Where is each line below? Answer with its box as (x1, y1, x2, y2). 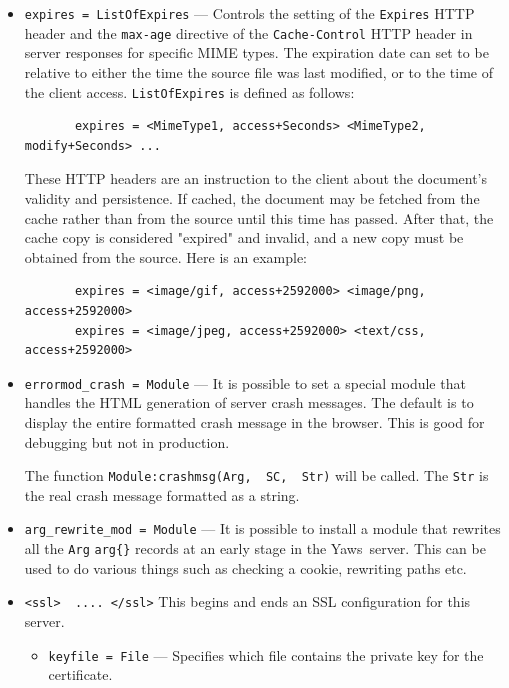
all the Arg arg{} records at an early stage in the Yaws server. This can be (24, 538, 486, 559)
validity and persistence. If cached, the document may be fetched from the (24, 187, 480, 208)
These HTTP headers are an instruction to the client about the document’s (24, 168, 488, 189)
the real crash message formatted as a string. (24, 484, 300, 505)
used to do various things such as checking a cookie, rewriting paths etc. (24, 557, 467, 578)
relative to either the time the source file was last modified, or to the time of (24, 61, 493, 82)
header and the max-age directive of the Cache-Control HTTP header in (24, 22, 473, 43)
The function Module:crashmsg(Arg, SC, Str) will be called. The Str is (24, 465, 489, 486)
